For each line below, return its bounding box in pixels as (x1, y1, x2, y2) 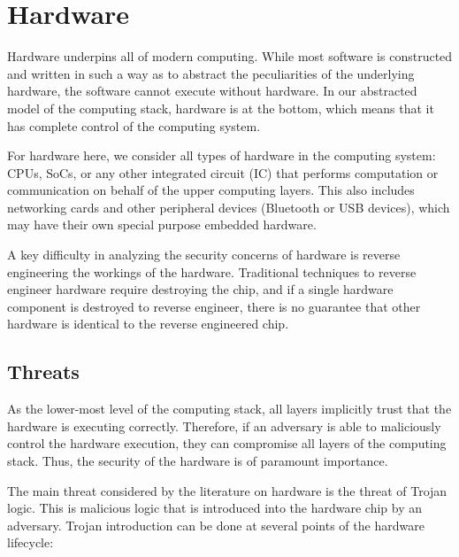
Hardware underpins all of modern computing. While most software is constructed (7, 47, 453, 66)
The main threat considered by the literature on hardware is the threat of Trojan (7, 481, 448, 499)
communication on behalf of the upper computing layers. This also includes (7, 181, 415, 199)
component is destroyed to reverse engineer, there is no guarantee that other (7, 297, 421, 315)
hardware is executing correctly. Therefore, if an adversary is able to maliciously (7, 416, 441, 435)
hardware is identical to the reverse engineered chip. (7, 314, 289, 333)
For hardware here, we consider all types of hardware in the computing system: (7, 146, 436, 165)
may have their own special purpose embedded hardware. (7, 215, 317, 234)
